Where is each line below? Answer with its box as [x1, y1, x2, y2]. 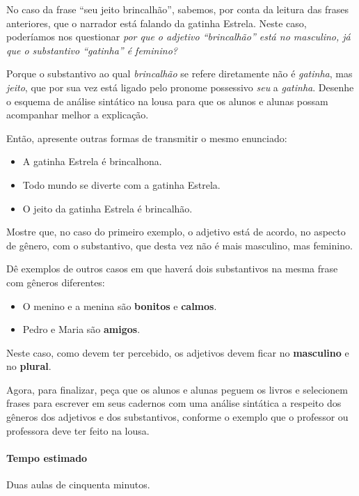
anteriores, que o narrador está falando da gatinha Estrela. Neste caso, [6, 15, 307, 30]
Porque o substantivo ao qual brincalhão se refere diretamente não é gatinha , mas [6, 66, 353, 81]
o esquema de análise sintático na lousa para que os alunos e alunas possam [6, 93, 328, 108]
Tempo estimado [6, 450, 88, 465]
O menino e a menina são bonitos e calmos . [22, 298, 217, 313]
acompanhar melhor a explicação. [6, 107, 149, 122]
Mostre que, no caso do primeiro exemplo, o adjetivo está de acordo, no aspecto [6, 224, 346, 239]
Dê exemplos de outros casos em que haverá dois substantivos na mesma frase [6, 261, 338, 276]
